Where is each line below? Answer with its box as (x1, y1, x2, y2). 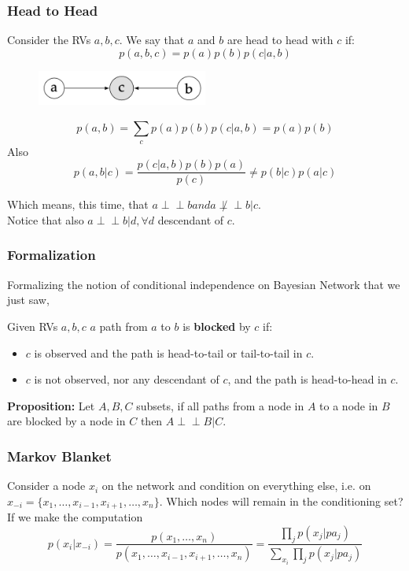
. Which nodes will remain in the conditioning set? (159, 492, 403, 509)
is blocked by (182, 317, 251, 334)
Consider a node (7, 477, 86, 494)
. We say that (119, 32, 185, 48)
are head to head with (227, 32, 333, 48)
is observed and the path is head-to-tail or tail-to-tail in (34, 344, 303, 361)
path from (99, 317, 148, 334)
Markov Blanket (7, 446, 112, 465)
